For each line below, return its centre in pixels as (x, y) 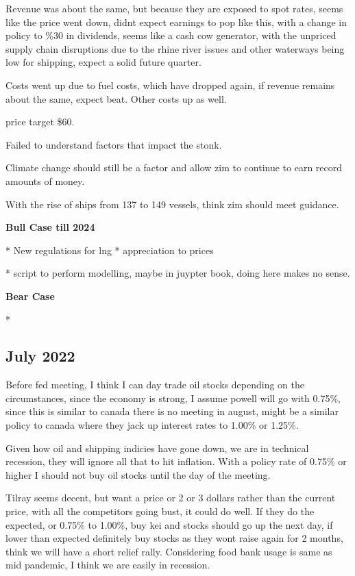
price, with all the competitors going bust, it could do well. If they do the (160, 511)
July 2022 (40, 356)
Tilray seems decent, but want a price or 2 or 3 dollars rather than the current (171, 498)
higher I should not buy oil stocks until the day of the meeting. (138, 474)
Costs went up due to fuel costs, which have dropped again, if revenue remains (170, 85)
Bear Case (30, 296)
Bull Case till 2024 (50, 227)
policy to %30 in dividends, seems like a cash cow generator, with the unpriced (171, 35)
